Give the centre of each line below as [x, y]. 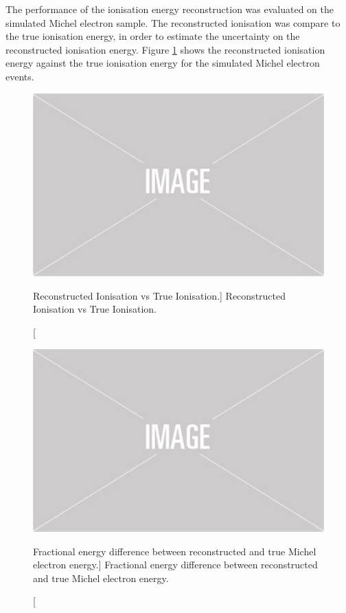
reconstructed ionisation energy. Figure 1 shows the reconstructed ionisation [165, 49]
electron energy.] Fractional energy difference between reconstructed [175, 565]
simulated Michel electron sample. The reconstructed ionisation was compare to [173, 22]
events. [20, 76]
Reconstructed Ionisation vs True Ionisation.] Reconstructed [160, 295]
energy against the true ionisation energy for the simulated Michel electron [163, 63]
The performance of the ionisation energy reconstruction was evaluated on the [170, 9]
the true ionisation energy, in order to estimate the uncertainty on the [153, 36]
